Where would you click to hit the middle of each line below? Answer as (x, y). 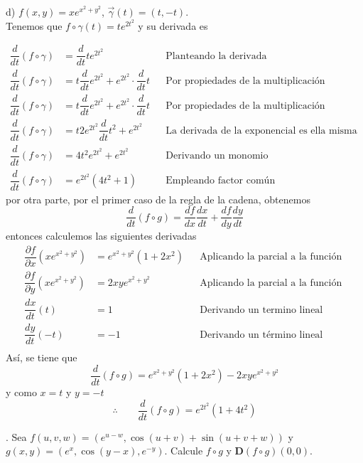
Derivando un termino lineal (261, 310)
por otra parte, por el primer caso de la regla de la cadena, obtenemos (158, 199)
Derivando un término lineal (261, 335)
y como (21, 392)
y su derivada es (173, 25)
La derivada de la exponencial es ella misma (261, 131)
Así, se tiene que (42, 357)
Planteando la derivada (216, 56)
